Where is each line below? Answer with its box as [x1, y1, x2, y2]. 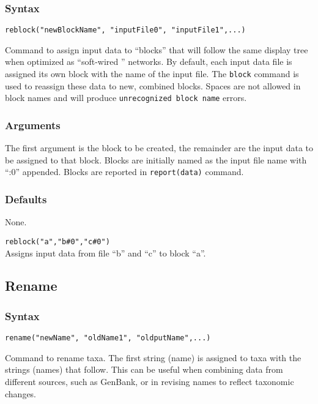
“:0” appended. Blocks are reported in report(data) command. [5, 165, 244, 178]
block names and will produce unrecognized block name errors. [5, 91, 247, 104]
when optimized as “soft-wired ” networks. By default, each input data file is [5, 55, 292, 68]
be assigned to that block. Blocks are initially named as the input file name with [5, 153, 307, 166]
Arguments [5, 117, 61, 132]
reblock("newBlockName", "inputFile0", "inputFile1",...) [5, 26, 246, 35]
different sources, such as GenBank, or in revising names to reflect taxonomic [5, 375, 294, 387]
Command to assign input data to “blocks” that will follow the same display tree [5, 43, 308, 56]
